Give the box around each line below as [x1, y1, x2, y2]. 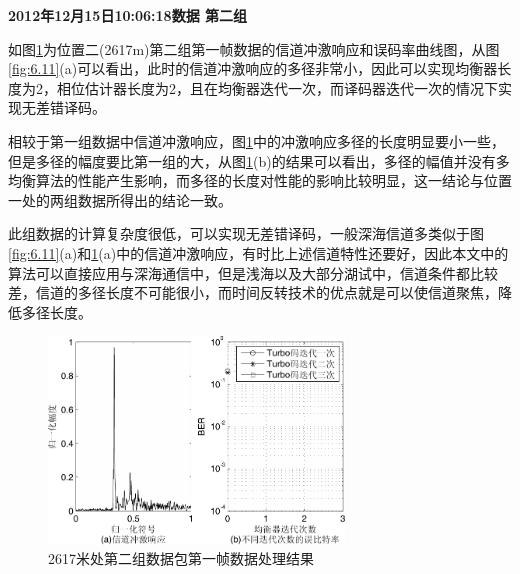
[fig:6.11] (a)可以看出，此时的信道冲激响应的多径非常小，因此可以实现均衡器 [8, 58, 498, 79]
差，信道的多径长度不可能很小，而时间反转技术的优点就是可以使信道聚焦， [8, 282, 498, 303]
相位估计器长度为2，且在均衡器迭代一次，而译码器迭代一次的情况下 [56, 77, 498, 98]
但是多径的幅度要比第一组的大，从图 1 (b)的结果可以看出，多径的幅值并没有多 [8, 150, 510, 171]
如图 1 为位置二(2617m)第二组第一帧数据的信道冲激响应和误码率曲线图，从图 [8, 38, 500, 59]
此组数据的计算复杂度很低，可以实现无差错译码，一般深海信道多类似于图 [8, 223, 484, 244]
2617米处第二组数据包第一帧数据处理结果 [48, 548, 314, 569]
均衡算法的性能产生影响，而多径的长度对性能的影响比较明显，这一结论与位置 [8, 170, 512, 191]
